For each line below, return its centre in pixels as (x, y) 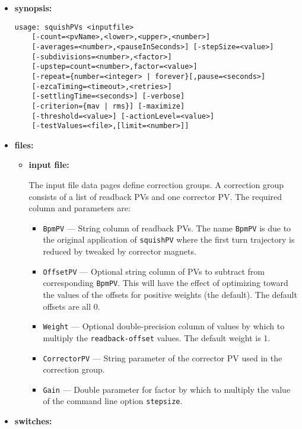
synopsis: (33, 8)
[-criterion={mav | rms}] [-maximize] (108, 106)
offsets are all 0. (71, 306)
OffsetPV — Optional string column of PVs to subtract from (154, 271)
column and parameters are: (80, 208)
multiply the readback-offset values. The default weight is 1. (157, 337)
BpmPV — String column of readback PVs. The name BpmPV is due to (167, 228)
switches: (33, 421)
